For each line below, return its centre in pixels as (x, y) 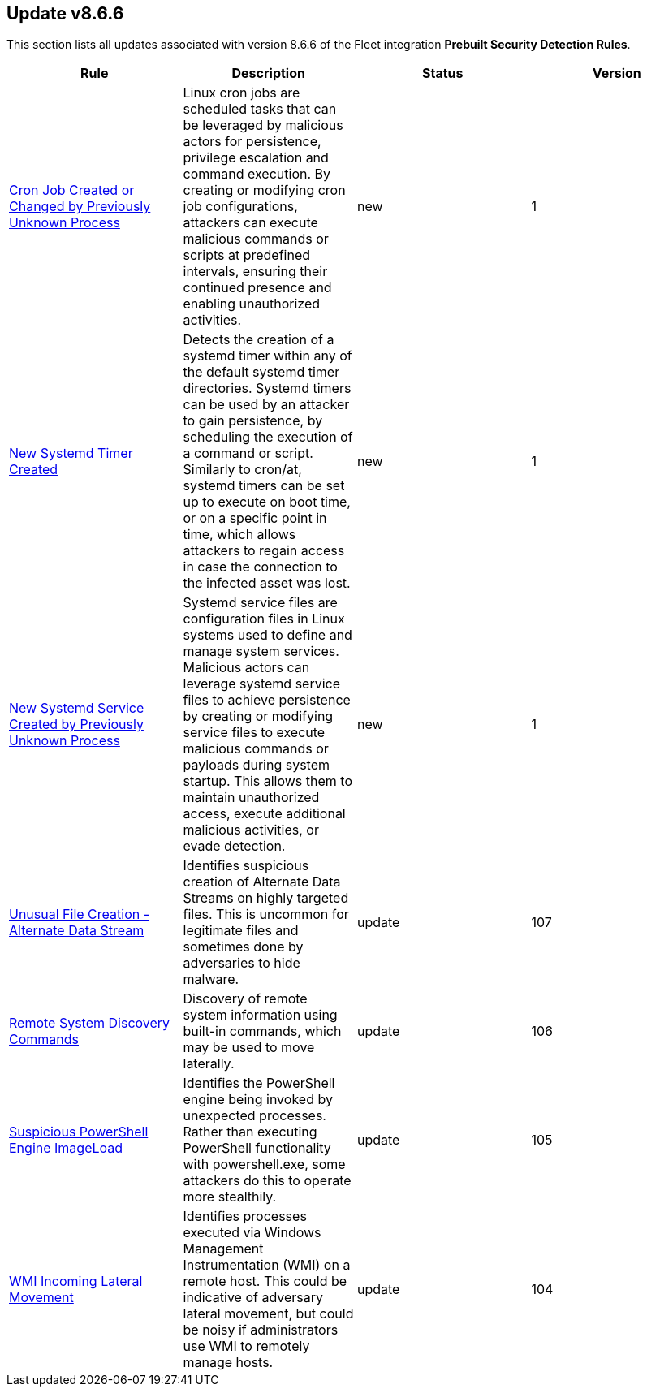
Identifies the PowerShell (259, 1083)
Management (223, 1249)
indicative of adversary (253, 1298)
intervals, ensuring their (255, 272)
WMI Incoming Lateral (76, 1281)
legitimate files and (241, 931)
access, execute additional (264, 814)
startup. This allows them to (268, 781)
